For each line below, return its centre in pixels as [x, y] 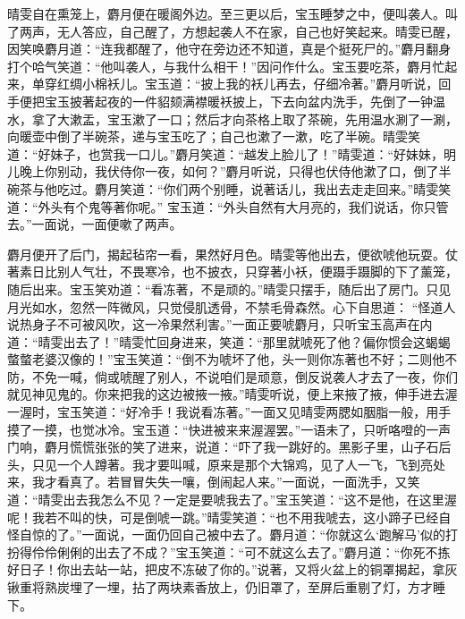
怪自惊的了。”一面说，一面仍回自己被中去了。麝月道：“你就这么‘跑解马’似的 [226, 534]
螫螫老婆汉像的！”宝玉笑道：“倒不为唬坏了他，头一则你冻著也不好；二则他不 [232, 359]
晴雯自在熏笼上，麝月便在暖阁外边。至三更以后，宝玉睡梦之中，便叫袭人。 [226, 13]
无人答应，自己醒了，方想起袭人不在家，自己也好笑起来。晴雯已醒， [257, 31]
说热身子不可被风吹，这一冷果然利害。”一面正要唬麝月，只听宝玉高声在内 [220, 324]
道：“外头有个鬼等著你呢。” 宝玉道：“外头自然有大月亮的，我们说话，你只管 [228, 206]
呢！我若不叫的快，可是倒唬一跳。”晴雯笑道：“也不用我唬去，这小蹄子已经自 [229, 517]
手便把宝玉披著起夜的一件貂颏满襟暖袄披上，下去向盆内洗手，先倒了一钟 [220, 101]
